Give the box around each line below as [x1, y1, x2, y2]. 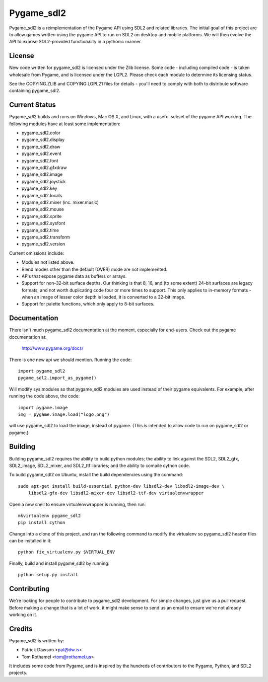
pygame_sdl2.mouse [21, 206, 64, 212]
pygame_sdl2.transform [21, 234, 70, 240]
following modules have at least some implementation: [9, 121, 121, 127]
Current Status [9, 101, 56, 109]
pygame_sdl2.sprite [21, 213, 62, 219]
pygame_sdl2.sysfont [21, 220, 66, 226]
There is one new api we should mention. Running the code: [9, 357, 132, 363]
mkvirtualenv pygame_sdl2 [18, 513, 81, 519]
